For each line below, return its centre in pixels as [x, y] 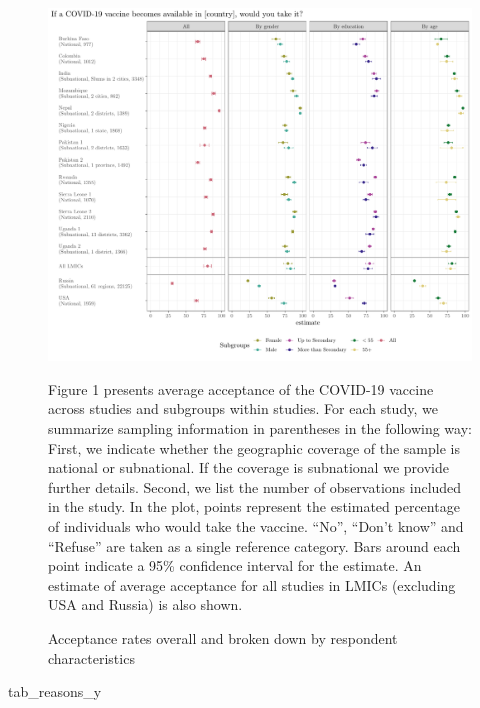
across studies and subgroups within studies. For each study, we [243, 408]
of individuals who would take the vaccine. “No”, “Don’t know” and [256, 525]
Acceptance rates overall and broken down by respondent [223, 637]
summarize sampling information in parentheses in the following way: [260, 427]
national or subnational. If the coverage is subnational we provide [248, 467]
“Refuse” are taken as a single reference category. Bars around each [254, 545]
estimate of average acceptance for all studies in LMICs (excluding [252, 584]
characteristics [91, 657]
